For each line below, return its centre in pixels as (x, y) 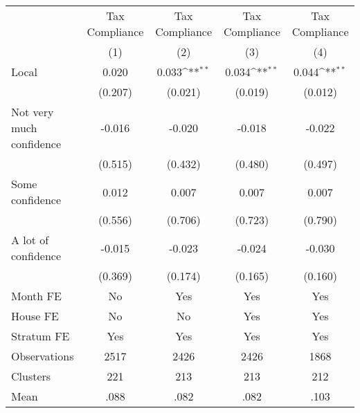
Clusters (31, 376)
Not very (33, 112)
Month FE (36, 296)
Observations (43, 356)
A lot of (30, 240)
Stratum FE (40, 336)
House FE (35, 316)
